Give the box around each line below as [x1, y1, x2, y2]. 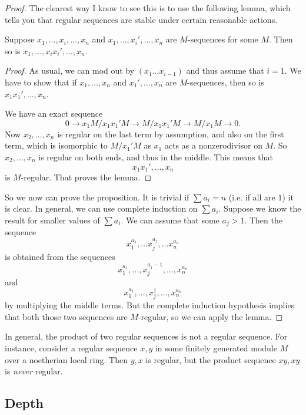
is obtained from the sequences [5, 250, 115, 262]
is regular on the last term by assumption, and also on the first [57, 127, 284, 140]
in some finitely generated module [155, 341, 277, 354]
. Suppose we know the [218, 202, 301, 215]
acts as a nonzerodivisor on [164, 139, 262, 151]
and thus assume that [186, 64, 264, 77]
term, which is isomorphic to [5, 139, 108, 151]
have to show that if [5, 75, 77, 88]
